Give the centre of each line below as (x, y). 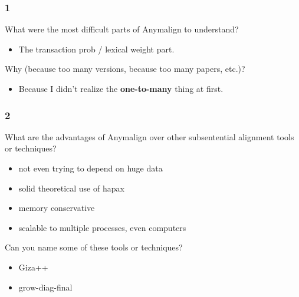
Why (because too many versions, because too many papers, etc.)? (125, 69)
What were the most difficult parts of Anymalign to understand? (122, 29)
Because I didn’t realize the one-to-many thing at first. (121, 88)
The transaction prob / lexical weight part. (96, 49)
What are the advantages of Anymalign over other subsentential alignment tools (149, 136)
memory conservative (57, 208)
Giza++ (33, 267)
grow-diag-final (45, 287)
